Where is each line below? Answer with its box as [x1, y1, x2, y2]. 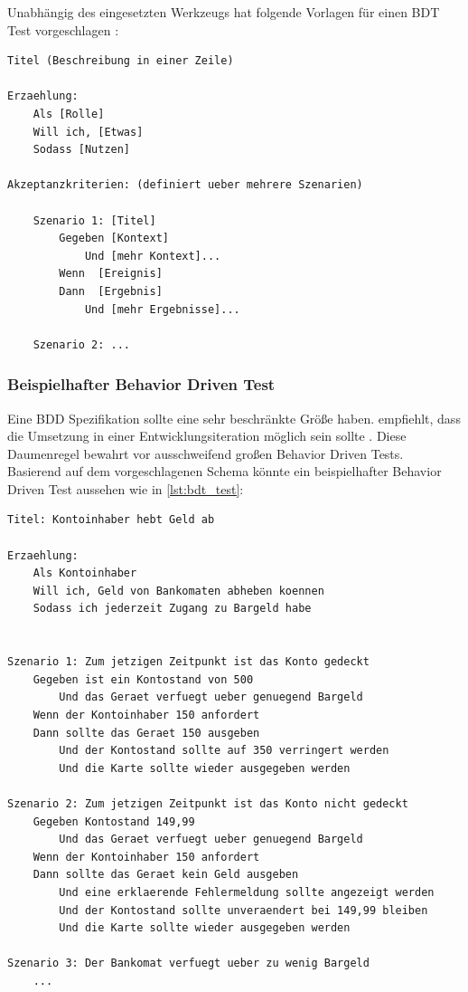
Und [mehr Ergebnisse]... [84, 302, 240, 316]
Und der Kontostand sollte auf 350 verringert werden [59, 744, 389, 758]
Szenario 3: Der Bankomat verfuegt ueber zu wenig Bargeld [7, 957, 370, 970]
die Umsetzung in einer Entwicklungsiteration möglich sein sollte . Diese [7, 426, 407, 445]
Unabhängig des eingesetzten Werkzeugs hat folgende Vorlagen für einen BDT [7, 3, 440, 21]
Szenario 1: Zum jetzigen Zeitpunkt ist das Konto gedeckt [7, 655, 370, 669]
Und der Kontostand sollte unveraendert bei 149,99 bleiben [59, 903, 428, 917]
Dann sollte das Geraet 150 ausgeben [33, 726, 260, 739]
